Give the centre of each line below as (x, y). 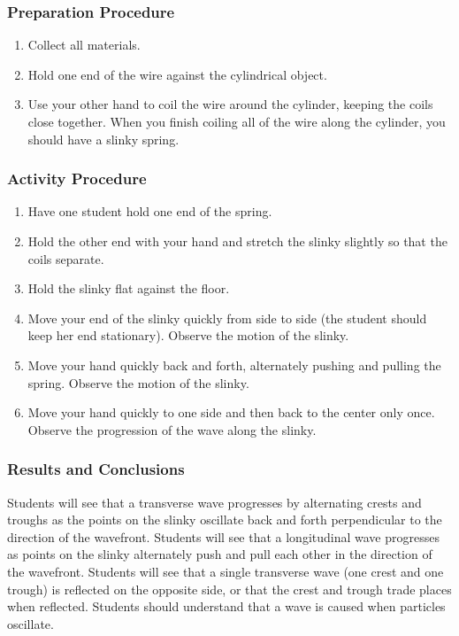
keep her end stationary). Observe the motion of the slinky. (188, 335)
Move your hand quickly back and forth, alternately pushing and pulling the (234, 365)
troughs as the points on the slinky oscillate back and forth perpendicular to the (225, 520)
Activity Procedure (77, 178)
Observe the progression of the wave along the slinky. (172, 429)
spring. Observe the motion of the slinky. (138, 382)
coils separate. (66, 258)
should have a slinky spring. (103, 139)
